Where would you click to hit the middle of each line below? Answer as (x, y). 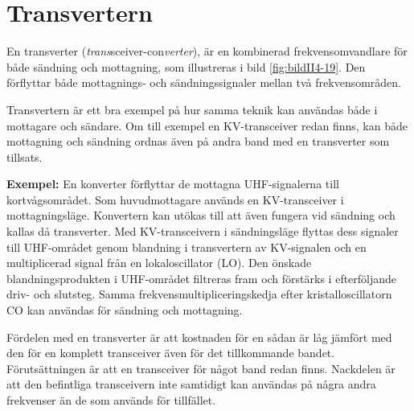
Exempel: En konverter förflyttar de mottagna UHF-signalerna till (173, 184)
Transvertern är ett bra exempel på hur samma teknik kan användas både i (192, 109)
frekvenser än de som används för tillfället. (111, 400)
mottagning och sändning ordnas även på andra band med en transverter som (198, 141)
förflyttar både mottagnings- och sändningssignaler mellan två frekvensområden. (204, 82)
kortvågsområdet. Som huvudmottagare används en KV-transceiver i (175, 199)
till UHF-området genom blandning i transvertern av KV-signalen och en (187, 247)
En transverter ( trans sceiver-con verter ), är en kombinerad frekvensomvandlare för (207, 51)
